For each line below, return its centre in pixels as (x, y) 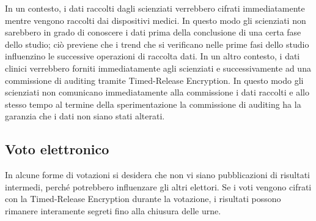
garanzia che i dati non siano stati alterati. (85, 116)
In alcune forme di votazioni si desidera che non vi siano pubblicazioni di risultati (158, 175)
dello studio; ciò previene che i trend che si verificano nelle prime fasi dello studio (157, 44)
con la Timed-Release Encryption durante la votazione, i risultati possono (143, 199)
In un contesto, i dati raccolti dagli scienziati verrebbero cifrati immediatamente (155, 8)
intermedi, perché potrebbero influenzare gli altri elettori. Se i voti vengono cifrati (158, 186)
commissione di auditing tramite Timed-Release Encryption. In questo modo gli (154, 80)
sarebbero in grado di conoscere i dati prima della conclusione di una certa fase (153, 32)
